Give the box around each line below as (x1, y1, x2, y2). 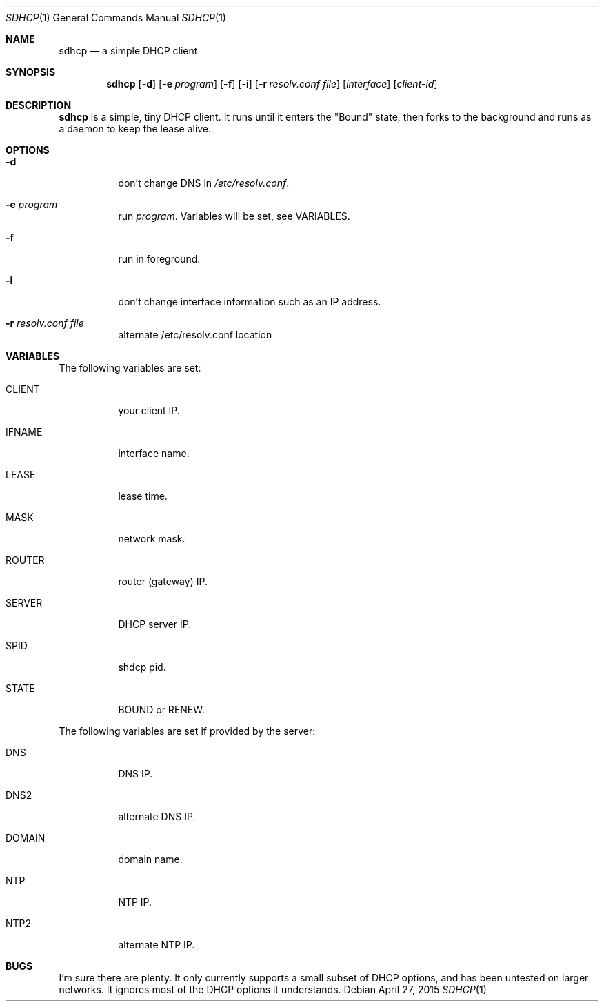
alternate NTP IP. (118, 939, 195, 950)
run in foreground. (118, 253, 201, 265)
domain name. (118, 853, 183, 865)
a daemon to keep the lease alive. (59, 123, 212, 134)
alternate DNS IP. (118, 811, 196, 822)
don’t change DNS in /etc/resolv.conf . (118, 177, 290, 189)
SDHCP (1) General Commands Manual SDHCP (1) (6, 12, 226, 23)
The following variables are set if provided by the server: (59, 725, 316, 737)
